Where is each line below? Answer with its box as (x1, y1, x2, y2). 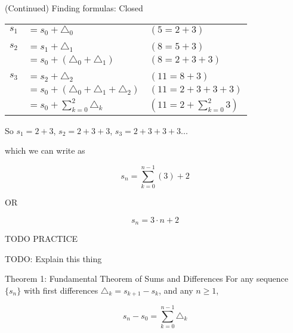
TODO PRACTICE (5, 232, 78, 244)
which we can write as (5, 144, 85, 157)
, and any (159, 284, 193, 296)
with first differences (23, 284, 98, 296)
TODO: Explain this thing (5, 252, 102, 264)
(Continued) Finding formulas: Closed (5, 2, 143, 14)
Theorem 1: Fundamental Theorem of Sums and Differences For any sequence (5, 272, 288, 285)
